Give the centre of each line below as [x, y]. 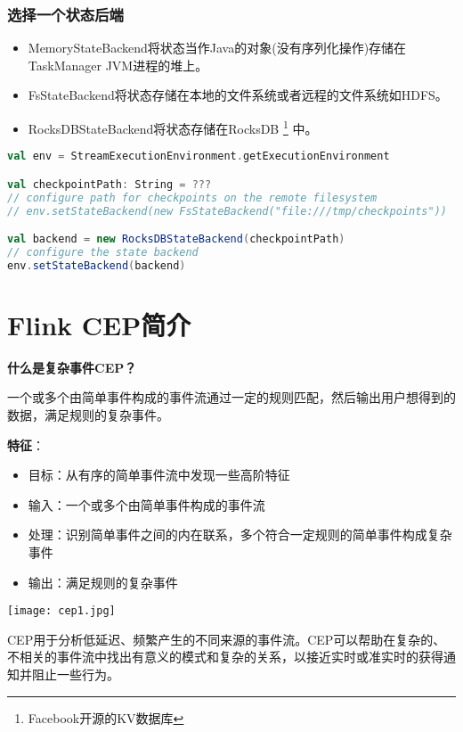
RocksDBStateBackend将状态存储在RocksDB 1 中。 [173, 127]
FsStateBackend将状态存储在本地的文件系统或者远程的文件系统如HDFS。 [238, 95]
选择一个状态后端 [65, 14]
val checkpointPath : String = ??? [110, 184]
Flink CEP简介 [99, 324]
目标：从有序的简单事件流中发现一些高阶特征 [159, 475]
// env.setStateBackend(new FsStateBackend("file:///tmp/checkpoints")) [227, 211]
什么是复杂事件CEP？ [72, 367]
